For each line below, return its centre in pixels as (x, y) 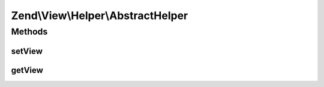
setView (27, 51)
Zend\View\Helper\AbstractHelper (100, 15)
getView (27, 70)
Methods (29, 32)
